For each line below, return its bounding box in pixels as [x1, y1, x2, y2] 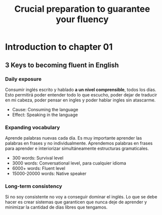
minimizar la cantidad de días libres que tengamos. [5, 204, 108, 210]
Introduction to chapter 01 [5, 42, 113, 52]
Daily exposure [5, 75, 42, 82]
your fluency [55, 14, 109, 25]
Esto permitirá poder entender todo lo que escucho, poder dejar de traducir [5, 92, 158, 97]
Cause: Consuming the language [12, 106, 78, 112]
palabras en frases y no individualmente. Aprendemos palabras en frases [5, 141, 153, 146]
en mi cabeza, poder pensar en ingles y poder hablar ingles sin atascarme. [5, 97, 156, 103]
